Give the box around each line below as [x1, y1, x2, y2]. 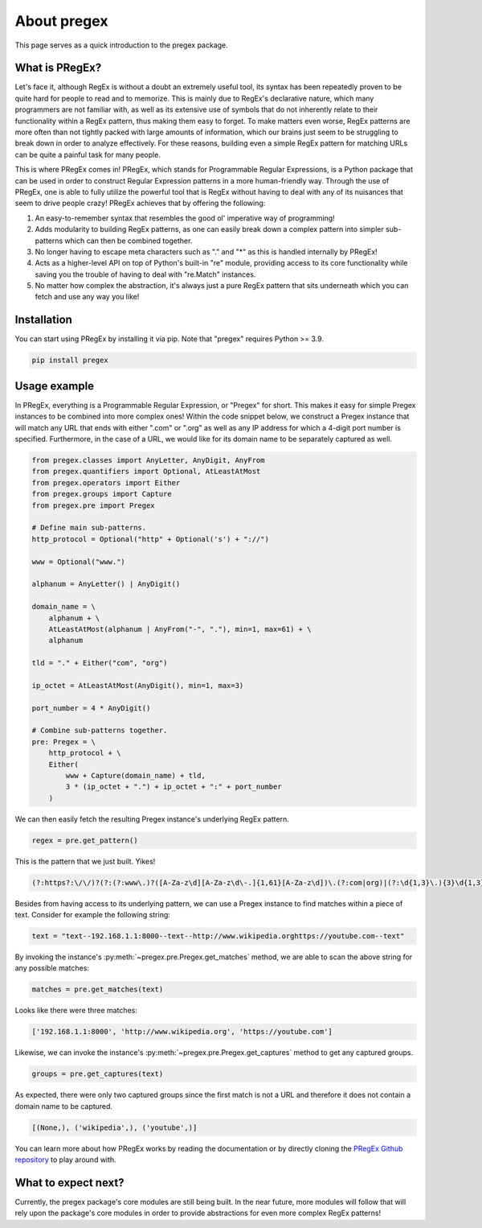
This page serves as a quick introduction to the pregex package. [14, 40, 228, 50]
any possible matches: [14, 963, 90, 973]
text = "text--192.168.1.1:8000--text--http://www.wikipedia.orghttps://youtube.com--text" [31, 932, 405, 941]
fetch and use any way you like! [35, 292, 140, 302]
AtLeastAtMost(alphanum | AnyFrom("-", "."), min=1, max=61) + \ [48, 624, 312, 633]
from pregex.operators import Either [31, 478, 181, 487]
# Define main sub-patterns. [31, 523, 147, 533]
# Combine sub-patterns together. [31, 726, 168, 736]
